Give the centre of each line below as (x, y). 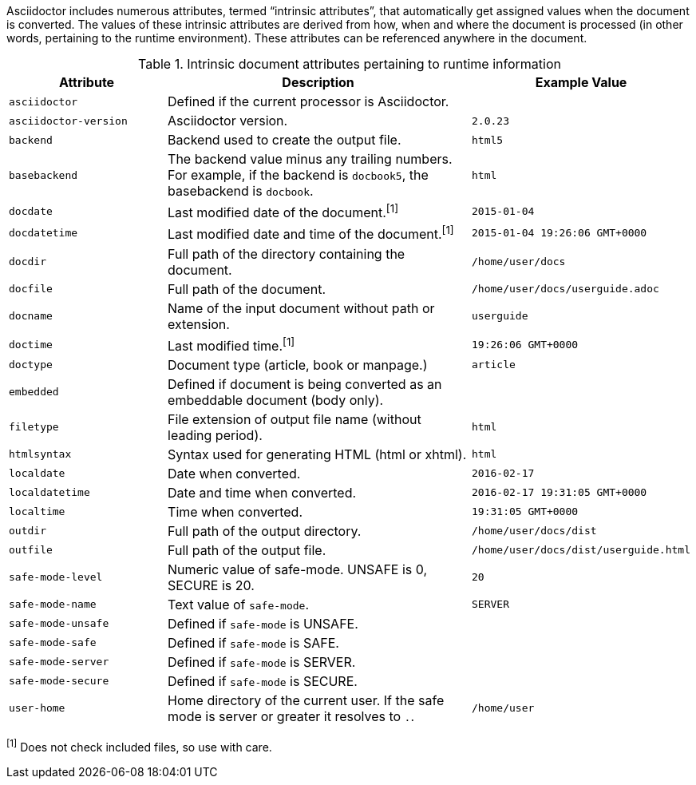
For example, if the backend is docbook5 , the (298, 175)
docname (31, 316)
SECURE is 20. (211, 585)
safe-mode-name (53, 605)
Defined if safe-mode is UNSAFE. (263, 623)
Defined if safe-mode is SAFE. (253, 642)
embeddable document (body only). (276, 400)
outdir (28, 531)
